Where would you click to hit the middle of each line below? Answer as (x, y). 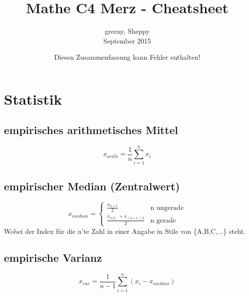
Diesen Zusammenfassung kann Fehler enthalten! (127, 57)
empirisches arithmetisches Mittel (91, 130)
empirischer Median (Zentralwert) (92, 186)
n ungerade (167, 208)
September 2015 (127, 40)
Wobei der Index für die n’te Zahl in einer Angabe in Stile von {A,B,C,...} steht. (125, 231)
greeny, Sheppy (127, 31)
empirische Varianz (53, 257)
